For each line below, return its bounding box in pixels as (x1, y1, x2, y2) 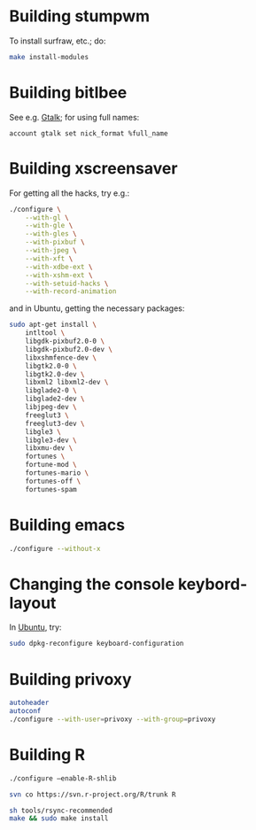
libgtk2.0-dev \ (25, 369, 86, 378)
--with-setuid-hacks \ (25, 279, 109, 288)
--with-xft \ (25, 254, 74, 263)
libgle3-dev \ (25, 436, 77, 445)
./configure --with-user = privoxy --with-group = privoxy (9, 715, 216, 724)
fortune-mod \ (25, 461, 77, 469)
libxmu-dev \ (25, 444, 74, 453)
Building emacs (9, 515, 126, 535)
